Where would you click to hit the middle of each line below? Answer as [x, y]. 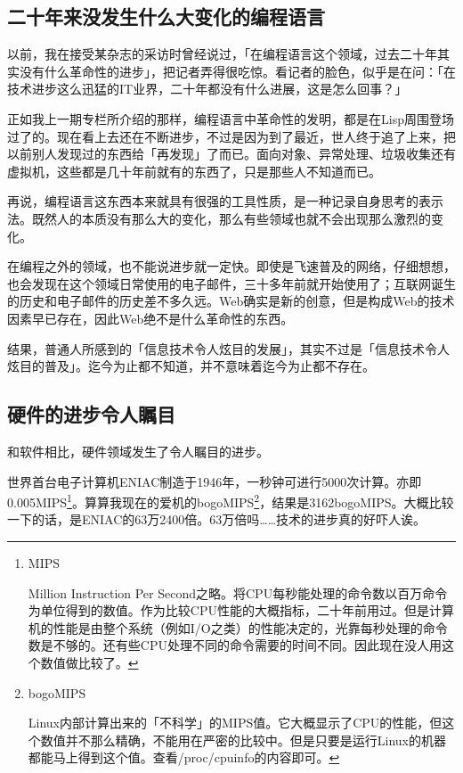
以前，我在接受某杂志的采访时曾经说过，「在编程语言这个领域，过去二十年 [222, 54]
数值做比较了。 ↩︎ [89, 662]
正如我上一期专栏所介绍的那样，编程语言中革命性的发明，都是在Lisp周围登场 [231, 118]
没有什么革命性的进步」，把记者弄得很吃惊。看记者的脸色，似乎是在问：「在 [237, 71]
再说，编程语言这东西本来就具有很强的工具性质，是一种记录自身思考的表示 [225, 201]
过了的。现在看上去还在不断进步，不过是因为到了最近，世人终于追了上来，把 [231, 136]
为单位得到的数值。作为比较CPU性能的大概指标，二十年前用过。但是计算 [241, 610]
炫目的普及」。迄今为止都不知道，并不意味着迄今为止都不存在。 [191, 366]
